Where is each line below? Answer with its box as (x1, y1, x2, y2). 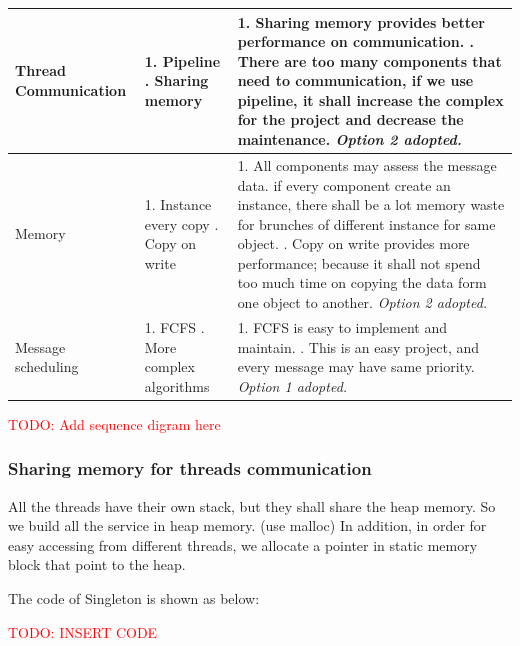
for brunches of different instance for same (237, 213, 496, 234)
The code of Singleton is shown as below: (8, 587, 260, 608)
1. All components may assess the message (237, 154, 497, 175)
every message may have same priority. (237, 356, 475, 377)
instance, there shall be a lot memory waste (237, 194, 505, 215)
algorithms (144, 375, 210, 396)
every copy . (144, 213, 219, 234)
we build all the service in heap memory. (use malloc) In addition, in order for (8, 515, 487, 536)
